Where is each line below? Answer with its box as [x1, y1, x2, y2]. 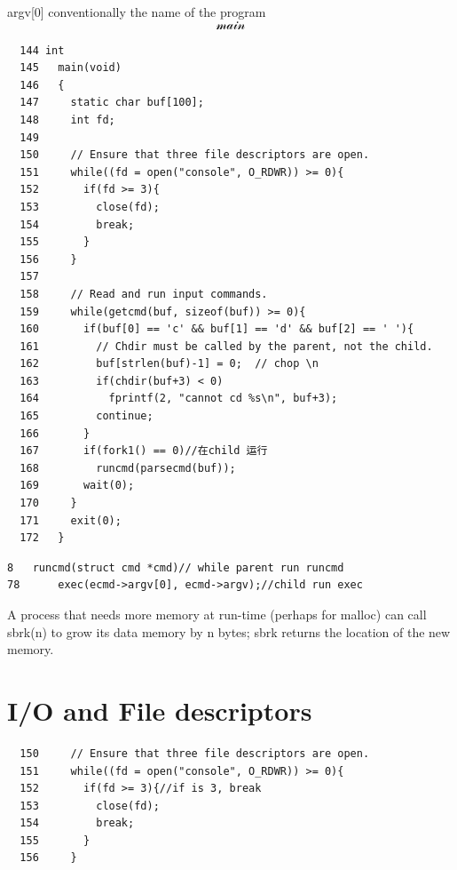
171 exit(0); [20, 514, 122, 527]
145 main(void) [20, 61, 122, 75]
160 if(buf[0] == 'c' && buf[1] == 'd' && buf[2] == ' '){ [20, 323, 414, 336]
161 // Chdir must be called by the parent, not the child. [20, 339, 433, 353]
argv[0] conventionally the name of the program [7, 3, 266, 20]
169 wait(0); [20, 479, 135, 492]
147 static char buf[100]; [20, 96, 204, 109]
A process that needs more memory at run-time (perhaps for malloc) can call [7, 605, 427, 623]
